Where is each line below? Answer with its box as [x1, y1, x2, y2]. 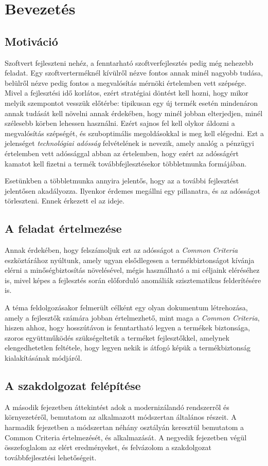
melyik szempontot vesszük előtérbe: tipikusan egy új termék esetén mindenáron [5, 97, 258, 108]
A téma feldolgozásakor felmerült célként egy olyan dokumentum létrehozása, [5, 302, 248, 313]
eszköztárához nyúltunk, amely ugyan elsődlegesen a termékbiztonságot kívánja [5, 254, 255, 265]
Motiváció [5, 33, 58, 49]
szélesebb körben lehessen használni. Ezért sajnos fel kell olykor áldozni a [5, 118, 235, 128]
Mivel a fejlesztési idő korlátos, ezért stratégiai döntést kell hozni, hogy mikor [5, 87, 248, 98]
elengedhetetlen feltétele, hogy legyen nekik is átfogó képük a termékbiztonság [5, 342, 251, 353]
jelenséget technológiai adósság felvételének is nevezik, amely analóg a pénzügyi [5, 138, 254, 148]
